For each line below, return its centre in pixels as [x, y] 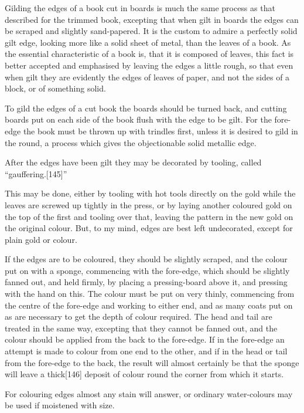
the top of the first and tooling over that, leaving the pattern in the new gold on [149, 216]
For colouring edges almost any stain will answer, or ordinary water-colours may [149, 393]
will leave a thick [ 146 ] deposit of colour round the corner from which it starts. [144, 374]
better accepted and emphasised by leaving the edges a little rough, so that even [149, 65]
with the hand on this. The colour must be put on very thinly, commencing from [150, 294]
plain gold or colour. [41, 239]
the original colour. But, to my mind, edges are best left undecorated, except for [149, 228]
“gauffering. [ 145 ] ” [36, 173]
